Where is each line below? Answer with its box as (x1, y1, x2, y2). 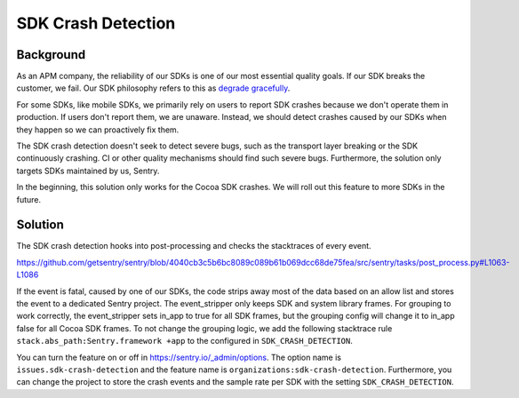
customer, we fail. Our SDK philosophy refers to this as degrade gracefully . (16, 83, 291, 93)
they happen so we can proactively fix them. (16, 124, 180, 135)
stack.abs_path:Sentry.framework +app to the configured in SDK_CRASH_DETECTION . (16, 336, 353, 346)
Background (16, 47, 86, 62)
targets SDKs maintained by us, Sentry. (16, 165, 160, 176)
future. (16, 194, 42, 204)
